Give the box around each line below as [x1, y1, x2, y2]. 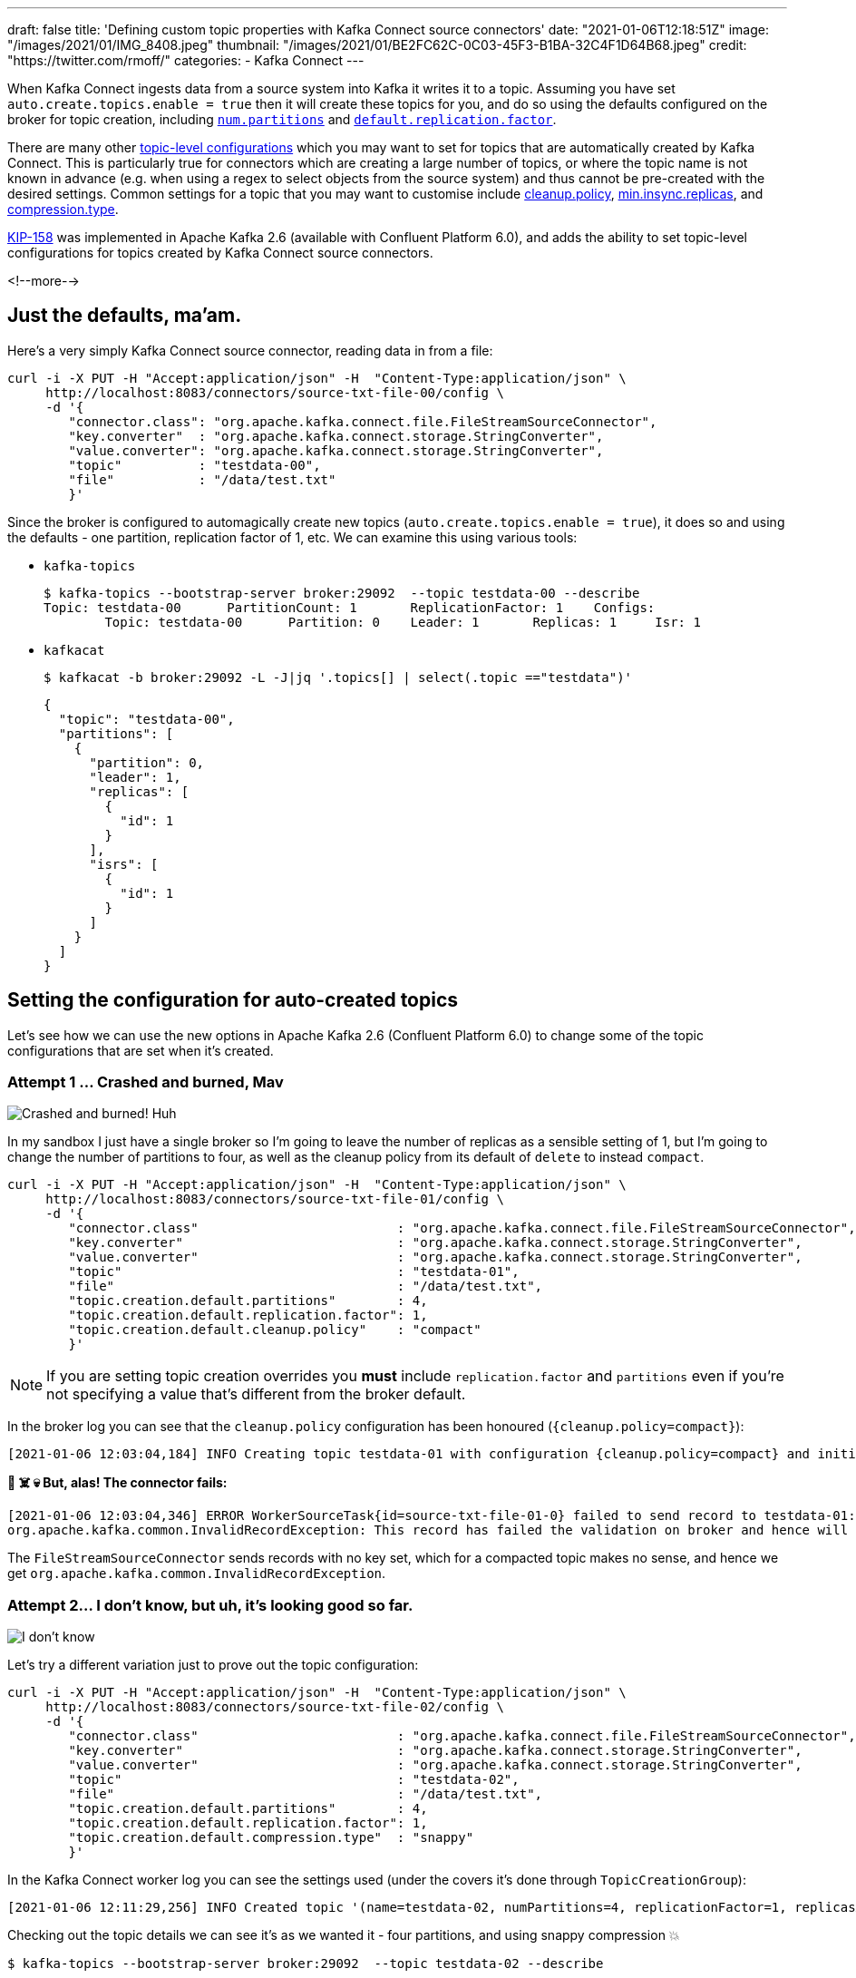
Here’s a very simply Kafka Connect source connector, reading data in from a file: [7, 342, 493, 358]
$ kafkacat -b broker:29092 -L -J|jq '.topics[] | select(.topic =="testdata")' [44, 669, 633, 685]
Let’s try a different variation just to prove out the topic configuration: [7, 1657, 419, 1673]
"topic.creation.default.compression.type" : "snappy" [68, 1830, 474, 1846]
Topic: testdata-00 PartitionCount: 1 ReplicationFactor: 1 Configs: [44, 599, 656, 615]
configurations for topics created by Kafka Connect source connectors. [7, 245, 433, 260]
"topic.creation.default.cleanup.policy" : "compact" [68, 1322, 481, 1338]
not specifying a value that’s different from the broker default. [46, 1385, 466, 1404]
